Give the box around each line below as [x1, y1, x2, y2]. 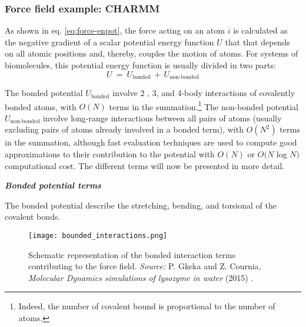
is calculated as [233, 24, 288, 37]
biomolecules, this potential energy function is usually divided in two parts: [5, 59, 276, 71]
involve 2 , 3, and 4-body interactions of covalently [112, 87, 295, 99]
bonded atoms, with [5, 100, 76, 113]
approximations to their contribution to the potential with [5, 148, 215, 160]
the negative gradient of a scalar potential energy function [5, 35, 214, 48]
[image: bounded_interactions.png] [28, 232, 168, 240]
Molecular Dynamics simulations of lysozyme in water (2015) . [28, 271, 254, 283]
